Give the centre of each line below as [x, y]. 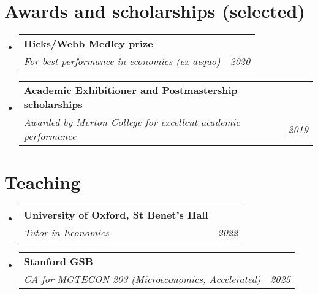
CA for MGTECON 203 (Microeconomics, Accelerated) [142, 279]
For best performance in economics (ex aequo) [122, 61]
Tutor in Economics [66, 233]
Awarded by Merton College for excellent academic [132, 122]
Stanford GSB [58, 261]
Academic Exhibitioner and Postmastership [131, 90]
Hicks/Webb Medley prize [88, 44]
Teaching [43, 182]
